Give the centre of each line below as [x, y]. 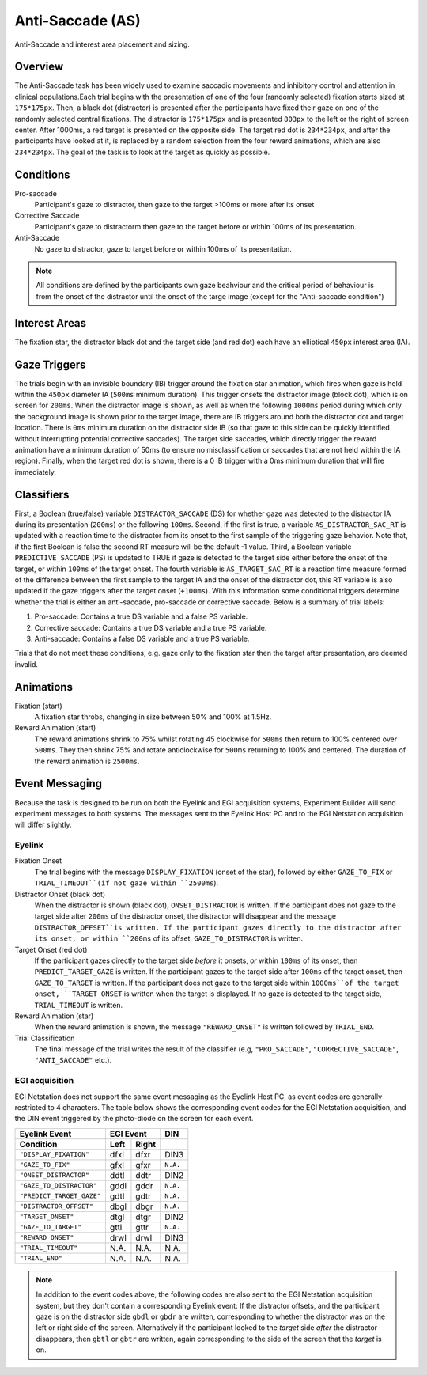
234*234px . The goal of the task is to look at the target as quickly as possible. [142, 152]
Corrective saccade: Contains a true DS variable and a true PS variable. [151, 627]
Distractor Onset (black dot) [60, 894]
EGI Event [128, 1134]
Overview [39, 67]
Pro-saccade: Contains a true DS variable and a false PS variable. [141, 616]
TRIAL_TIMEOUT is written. [78, 1005]
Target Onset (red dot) [51, 949]
